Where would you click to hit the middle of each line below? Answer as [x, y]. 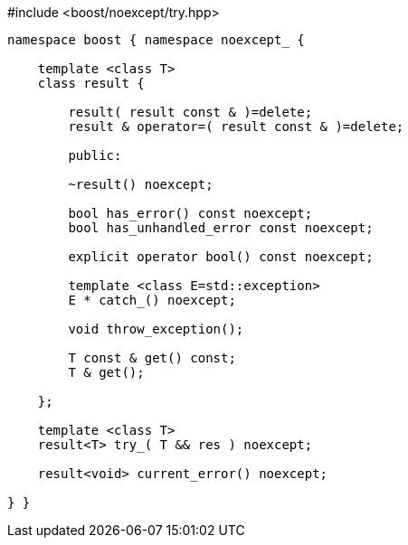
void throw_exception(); [156, 329]
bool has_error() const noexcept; [190, 213]
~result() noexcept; [141, 184]
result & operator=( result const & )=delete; [236, 127]
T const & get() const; [152, 358]
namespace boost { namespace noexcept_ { [156, 40]
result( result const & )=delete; [190, 112]
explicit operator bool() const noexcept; [221, 257]
